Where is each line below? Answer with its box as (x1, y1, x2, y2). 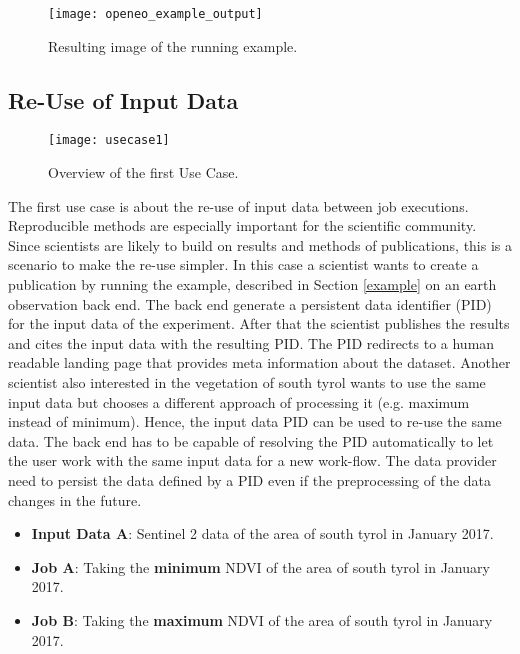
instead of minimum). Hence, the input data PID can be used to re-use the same (8, 411, 502, 432)
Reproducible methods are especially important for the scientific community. (8, 215, 477, 236)
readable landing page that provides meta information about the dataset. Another (8, 352, 511, 373)
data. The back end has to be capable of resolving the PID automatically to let (8, 430, 494, 451)
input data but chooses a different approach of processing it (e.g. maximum (8, 391, 470, 412)
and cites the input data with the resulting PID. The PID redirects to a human (8, 332, 495, 353)
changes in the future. (8, 489, 142, 510)
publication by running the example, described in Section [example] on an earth (8, 274, 497, 295)
